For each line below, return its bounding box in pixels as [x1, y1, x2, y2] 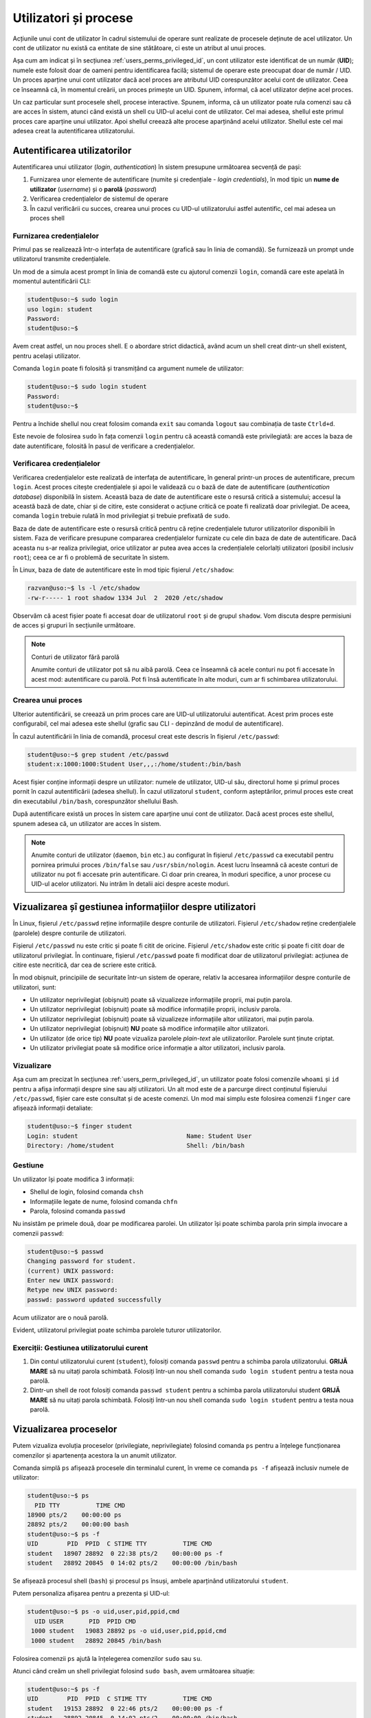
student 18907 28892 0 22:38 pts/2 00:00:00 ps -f [27, 1550, 223, 1557]
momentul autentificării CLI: [12, 277, 91, 285]
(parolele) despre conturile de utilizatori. [12, 928, 126, 937]
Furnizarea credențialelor [12, 231, 100, 241]
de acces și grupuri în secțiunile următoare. [12, 621, 135, 629]
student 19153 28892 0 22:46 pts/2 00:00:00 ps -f [27, 1704, 223, 1713]
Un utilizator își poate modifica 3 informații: [12, 1175, 135, 1183]
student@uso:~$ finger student [27, 1122, 133, 1130]
